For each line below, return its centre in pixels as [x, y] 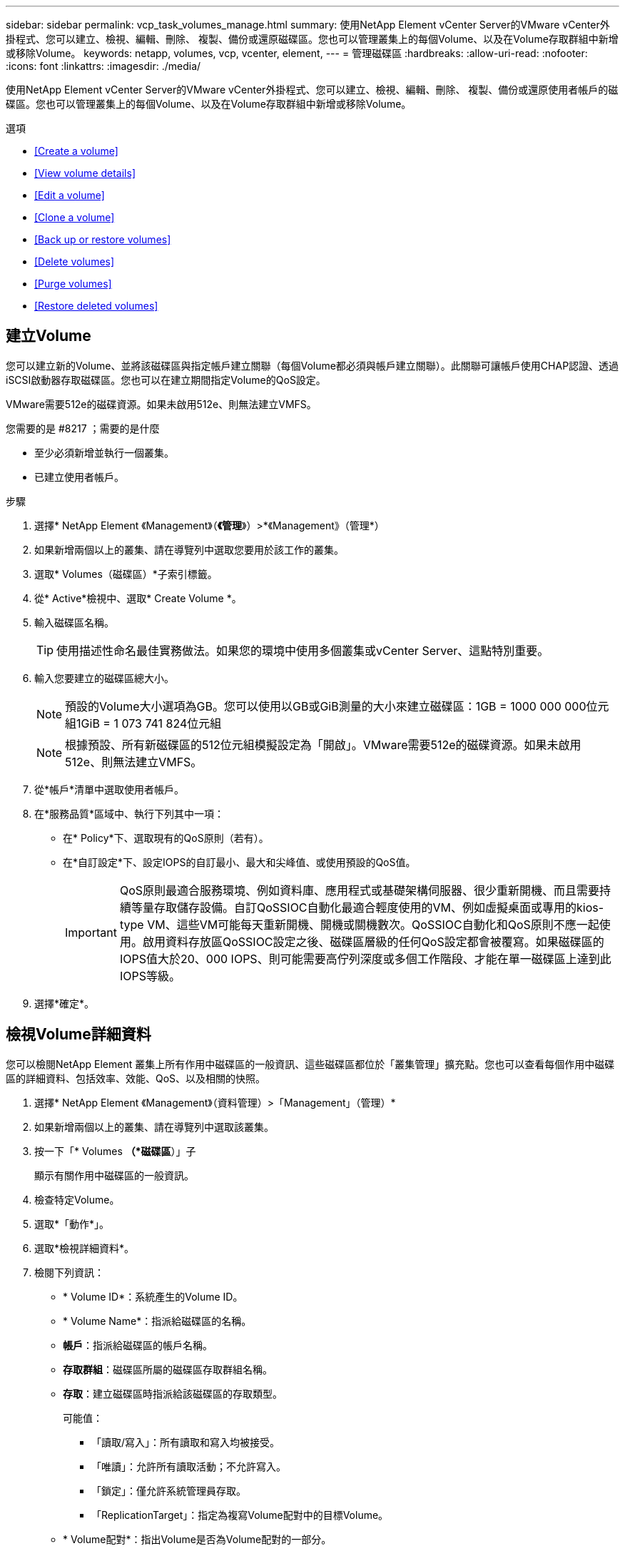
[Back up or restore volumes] [103, 239]
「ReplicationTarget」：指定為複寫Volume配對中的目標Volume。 [240, 1515]
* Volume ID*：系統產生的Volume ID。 [153, 1296]
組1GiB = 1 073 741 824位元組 [143, 723]
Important [91, 932]
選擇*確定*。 [65, 1003]
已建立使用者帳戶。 [79, 477]
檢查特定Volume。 [77, 1199]
